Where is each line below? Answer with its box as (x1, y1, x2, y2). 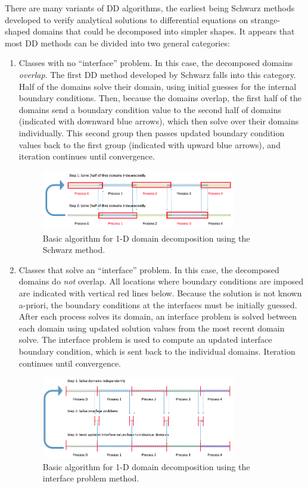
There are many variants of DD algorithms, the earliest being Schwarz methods (5, 2, 295, 14)
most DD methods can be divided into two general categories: (5, 36, 230, 49)
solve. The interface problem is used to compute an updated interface (18, 333, 272, 346)
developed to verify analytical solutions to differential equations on (5, 13, 248, 26)
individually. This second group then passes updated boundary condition (18, 126, 285, 139)
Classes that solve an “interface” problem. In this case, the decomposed (18, 263, 279, 276)
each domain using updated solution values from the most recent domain (18, 321, 285, 334)
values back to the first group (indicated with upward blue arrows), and (18, 138, 281, 151)
